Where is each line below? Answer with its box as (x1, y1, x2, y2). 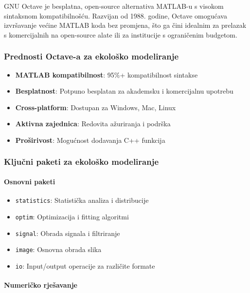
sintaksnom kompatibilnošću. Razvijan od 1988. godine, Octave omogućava (4, 10, 227, 20)
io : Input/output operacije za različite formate (15, 260, 155, 271)
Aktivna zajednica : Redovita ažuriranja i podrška (15, 118, 171, 129)
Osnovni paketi (4, 176, 55, 186)
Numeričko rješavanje (4, 280, 77, 290)
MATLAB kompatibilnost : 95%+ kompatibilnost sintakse (15, 69, 198, 79)
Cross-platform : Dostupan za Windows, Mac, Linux (15, 102, 176, 112)
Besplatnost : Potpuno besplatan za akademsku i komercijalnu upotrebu (15, 86, 233, 96)
